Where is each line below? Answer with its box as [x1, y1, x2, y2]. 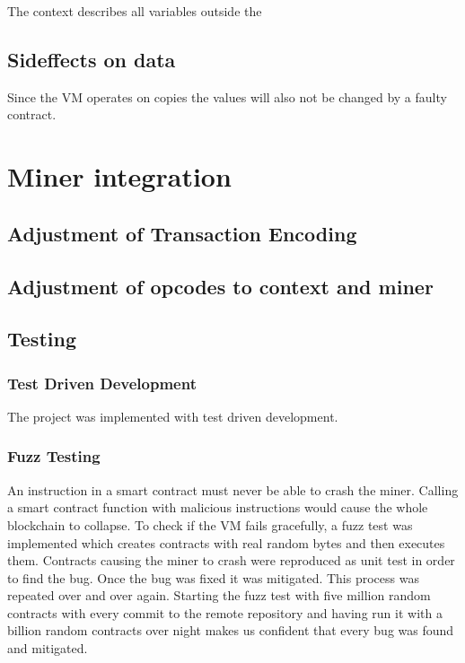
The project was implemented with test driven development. [7, 406, 338, 425]
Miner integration [7, 158, 232, 195]
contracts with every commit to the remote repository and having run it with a [7, 603, 443, 622]
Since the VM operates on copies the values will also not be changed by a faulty [7, 87, 447, 106]
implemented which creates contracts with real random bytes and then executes [7, 533, 445, 552]
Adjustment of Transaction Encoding [7, 219, 357, 247]
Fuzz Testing [7, 445, 101, 467]
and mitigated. [7, 639, 88, 658]
